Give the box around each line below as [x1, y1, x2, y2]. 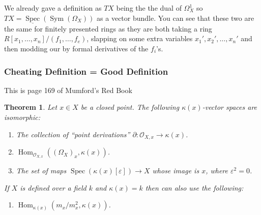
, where [206, 165, 228, 175]
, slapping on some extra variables [86, 33, 193, 44]
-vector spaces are [202, 102, 257, 112]
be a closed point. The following [80, 102, 180, 112]
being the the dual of [116, 3, 182, 13]
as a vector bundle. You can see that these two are [97, 12, 254, 23]
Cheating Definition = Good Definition [4, 65, 168, 77]
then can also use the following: [145, 182, 244, 193]
